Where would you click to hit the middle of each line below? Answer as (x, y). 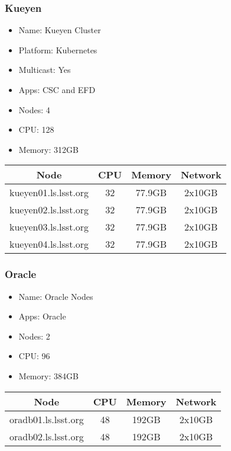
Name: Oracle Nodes (56, 296)
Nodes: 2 (34, 336)
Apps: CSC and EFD (57, 89)
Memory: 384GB (48, 375)
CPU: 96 (34, 356)
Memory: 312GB (48, 149)
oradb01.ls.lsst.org (47, 419)
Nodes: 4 (34, 109)
